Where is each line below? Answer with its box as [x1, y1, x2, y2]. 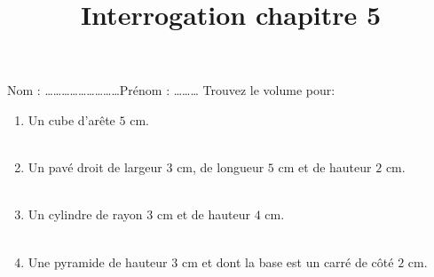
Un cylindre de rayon [28, 205, 143, 224]
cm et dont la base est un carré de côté [181, 252, 394, 271]
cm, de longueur [177, 158, 264, 177]
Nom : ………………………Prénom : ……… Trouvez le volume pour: [7, 81, 335, 99]
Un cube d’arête [28, 110, 115, 129]
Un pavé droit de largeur [28, 158, 162, 177]
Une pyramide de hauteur [28, 252, 168, 271]
